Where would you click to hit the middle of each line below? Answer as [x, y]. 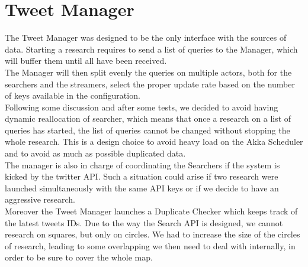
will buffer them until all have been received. [86, 61]
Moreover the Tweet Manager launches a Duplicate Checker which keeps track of [151, 211]
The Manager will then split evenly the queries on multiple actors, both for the [148, 72]
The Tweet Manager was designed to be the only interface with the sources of [146, 38]
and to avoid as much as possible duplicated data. [95, 153]
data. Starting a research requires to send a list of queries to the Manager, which [151, 49]
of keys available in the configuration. [73, 95]
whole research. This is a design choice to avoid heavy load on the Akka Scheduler [154, 141]
